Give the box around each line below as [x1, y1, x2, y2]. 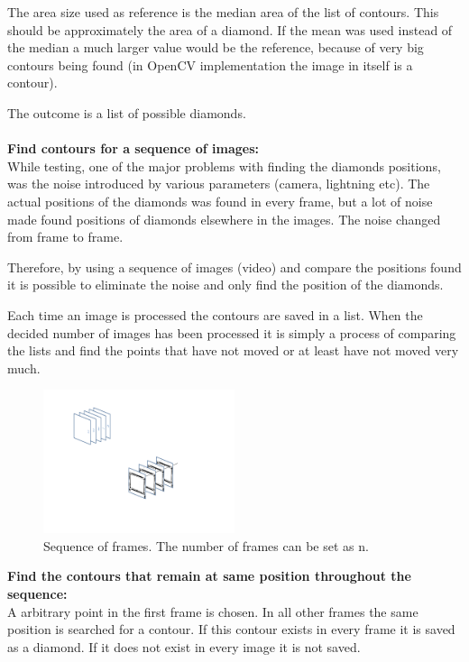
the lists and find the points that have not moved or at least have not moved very [7, 341, 459, 360]
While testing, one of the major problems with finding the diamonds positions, [7, 156, 441, 175]
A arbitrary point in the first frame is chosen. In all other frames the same [7, 602, 418, 621]
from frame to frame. [7, 227, 124, 246]
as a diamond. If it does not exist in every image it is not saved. [7, 637, 361, 656]
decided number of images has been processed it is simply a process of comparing [7, 323, 456, 342]
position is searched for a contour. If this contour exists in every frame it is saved [7, 620, 455, 639]
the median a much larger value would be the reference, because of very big [7, 38, 424, 57]
